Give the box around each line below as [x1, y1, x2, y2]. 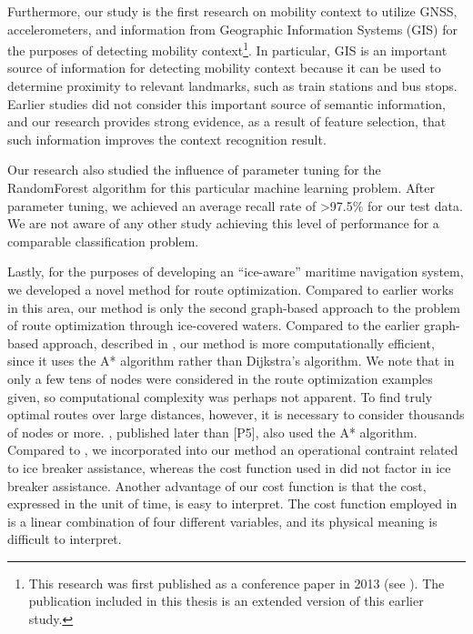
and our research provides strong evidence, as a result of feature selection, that [7, 112, 447, 131]
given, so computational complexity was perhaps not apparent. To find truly [7, 387, 433, 406]
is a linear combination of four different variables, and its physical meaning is [7, 511, 438, 530]
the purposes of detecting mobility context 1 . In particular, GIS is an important [7, 38, 448, 59]
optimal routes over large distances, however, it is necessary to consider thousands [7, 405, 465, 424]
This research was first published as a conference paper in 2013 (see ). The [28, 573, 445, 592]
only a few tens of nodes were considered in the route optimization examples [7, 368, 433, 387]
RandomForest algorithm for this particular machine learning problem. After [7, 178, 435, 196]
